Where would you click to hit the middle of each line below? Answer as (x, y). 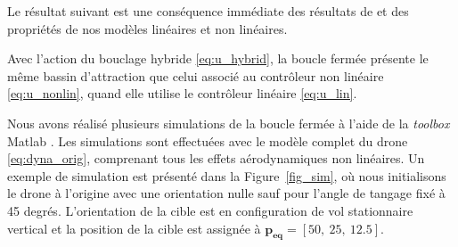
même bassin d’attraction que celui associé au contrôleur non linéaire (196, 75)
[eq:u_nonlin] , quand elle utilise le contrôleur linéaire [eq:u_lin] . (182, 93)
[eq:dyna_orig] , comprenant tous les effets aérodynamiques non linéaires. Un (216, 158)
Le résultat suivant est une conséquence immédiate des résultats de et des (208, 11)
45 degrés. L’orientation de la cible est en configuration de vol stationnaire (210, 210)
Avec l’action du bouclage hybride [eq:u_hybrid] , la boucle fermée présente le (218, 58)
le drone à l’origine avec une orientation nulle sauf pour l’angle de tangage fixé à (226, 193)
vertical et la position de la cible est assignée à (134, 228)
